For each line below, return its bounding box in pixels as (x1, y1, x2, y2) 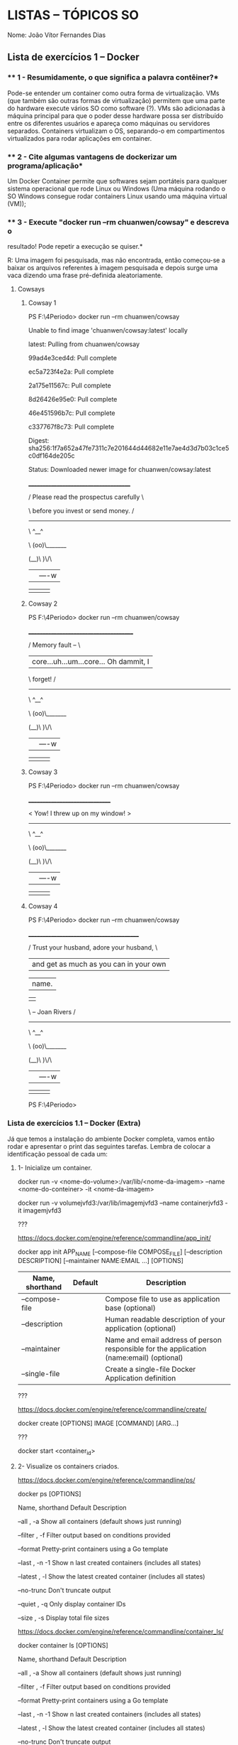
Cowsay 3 (28, 768, 58, 776)
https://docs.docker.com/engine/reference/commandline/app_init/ (17, 1233, 211, 1242)
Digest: (28, 436, 50, 445)
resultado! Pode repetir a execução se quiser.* (7, 242, 143, 251)
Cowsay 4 (28, 902, 58, 911)
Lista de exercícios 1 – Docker (7, 51, 140, 63)
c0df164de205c (28, 451, 76, 460)
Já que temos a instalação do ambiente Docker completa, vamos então (7, 1134, 215, 1143)
